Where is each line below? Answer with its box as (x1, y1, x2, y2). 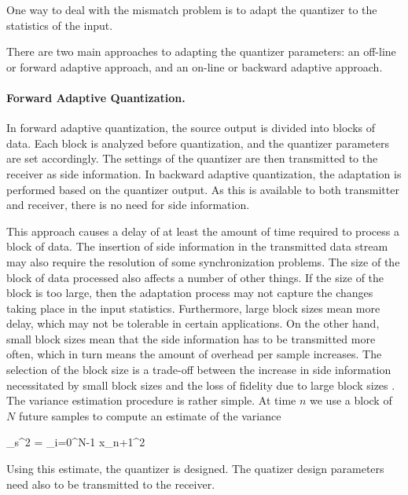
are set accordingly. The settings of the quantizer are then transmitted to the (6, 150, 378, 167)
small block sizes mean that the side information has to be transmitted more (6, 330, 376, 346)
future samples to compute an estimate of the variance (18, 407, 281, 423)
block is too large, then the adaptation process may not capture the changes (6, 284, 373, 301)
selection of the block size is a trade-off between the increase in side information (6, 361, 391, 378)
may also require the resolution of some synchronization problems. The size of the (6, 253, 400, 269)
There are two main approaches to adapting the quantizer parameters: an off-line (6, 43, 396, 60)
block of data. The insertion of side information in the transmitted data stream (6, 238, 388, 255)
